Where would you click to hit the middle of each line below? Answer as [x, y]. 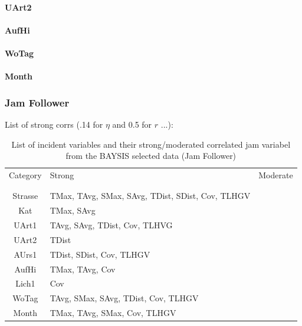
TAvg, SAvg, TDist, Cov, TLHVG [111, 225]
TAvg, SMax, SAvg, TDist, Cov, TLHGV [124, 298]
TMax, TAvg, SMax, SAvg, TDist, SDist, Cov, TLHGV [150, 196]
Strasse [25, 196]
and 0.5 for [132, 124]
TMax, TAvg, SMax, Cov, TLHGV [113, 313]
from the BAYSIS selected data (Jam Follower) [151, 156]
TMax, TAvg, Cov [83, 269]
